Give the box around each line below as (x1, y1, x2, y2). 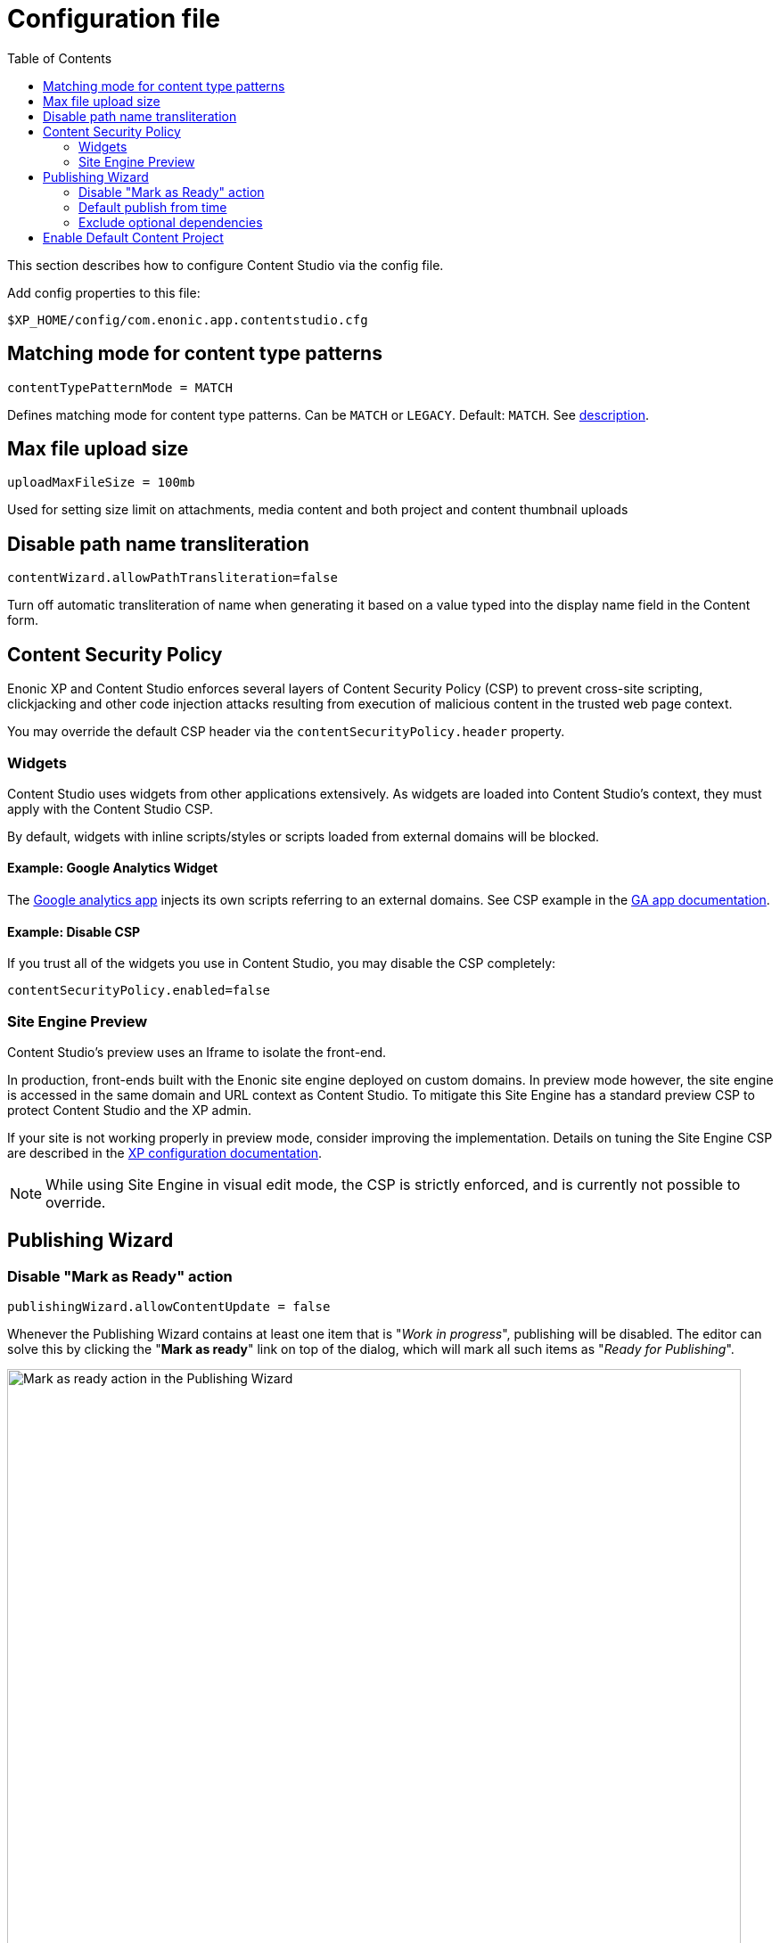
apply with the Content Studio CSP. (7, 800, 214, 816)
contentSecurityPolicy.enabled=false (7, 983, 271, 998)
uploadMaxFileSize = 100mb (7, 475, 195, 490)
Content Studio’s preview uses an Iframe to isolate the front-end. (7, 1045, 387, 1061)
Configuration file (7, 4, 220, 34)
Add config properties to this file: (7, 284, 201, 300)
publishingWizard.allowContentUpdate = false (7, 1299, 331, 1315)
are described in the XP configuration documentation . (7, 1145, 323, 1161)
